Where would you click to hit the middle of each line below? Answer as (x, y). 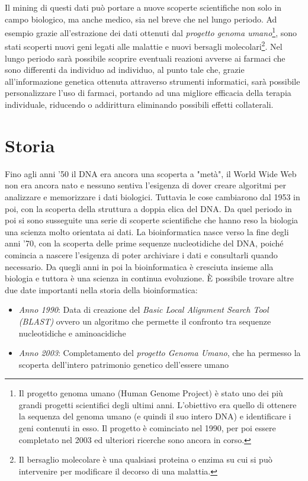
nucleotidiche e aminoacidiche (72, 333)
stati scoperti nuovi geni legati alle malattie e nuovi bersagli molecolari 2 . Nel (144, 46)
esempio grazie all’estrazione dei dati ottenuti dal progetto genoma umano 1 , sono (151, 32)
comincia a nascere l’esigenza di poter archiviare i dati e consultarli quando (141, 254)
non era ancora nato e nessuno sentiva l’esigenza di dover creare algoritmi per (145, 185)
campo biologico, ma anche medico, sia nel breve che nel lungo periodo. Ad (141, 19)
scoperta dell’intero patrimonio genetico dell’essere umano (124, 364)
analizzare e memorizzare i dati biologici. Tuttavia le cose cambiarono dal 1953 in (153, 196)
